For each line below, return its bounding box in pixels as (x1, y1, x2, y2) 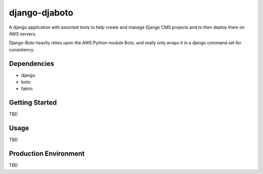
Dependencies (9, 59, 55, 68)
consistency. (9, 47, 35, 52)
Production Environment (9, 150, 85, 158)
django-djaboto (9, 7, 74, 18)
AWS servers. (9, 31, 37, 36)
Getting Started (9, 99, 57, 107)
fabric (21, 86, 34, 92)
